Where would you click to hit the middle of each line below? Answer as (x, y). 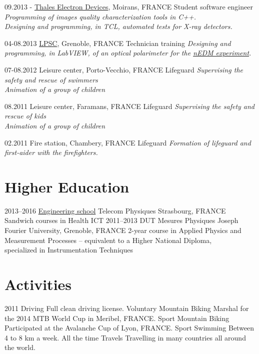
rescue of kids (25, 116)
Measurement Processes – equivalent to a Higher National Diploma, (108, 240)
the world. (20, 347)
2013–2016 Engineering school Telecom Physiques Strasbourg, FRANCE (115, 210)
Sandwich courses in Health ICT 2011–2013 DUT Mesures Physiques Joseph (121, 220)
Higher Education (67, 186)
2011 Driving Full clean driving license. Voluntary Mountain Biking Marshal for (127, 308)
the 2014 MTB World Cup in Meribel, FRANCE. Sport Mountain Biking (117, 318)
